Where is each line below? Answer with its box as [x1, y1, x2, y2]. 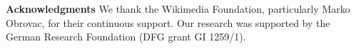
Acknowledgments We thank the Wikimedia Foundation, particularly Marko [6, 1, 350, 16]
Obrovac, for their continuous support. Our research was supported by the [6, 15, 330, 30]
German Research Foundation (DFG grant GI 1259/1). [6, 29, 246, 44]
